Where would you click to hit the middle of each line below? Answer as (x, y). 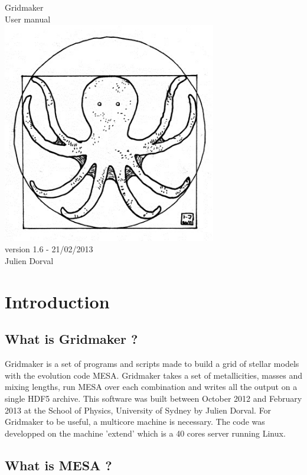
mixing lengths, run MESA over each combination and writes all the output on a (151, 387)
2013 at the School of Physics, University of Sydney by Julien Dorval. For (138, 410)
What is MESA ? (58, 465)
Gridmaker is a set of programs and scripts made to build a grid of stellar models (152, 364)
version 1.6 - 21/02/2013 (49, 249)
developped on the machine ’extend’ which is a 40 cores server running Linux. (145, 433)
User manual (28, 19)
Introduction (57, 301)
